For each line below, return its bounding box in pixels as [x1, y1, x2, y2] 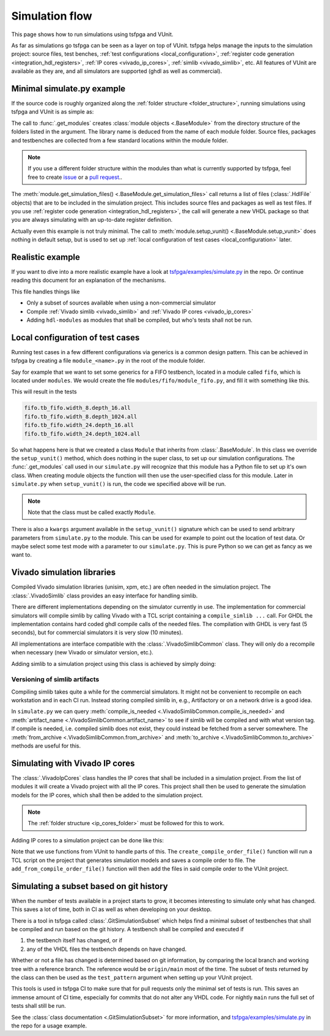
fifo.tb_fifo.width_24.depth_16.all [24, 422, 134, 429]
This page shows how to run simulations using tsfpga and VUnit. [11, 31, 174, 38]
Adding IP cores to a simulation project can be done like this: [11, 836, 164, 844]
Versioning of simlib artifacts [11, 675, 100, 684]
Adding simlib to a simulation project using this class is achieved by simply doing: [11, 660, 216, 667]
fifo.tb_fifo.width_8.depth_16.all [24, 404, 131, 412]
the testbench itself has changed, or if [26, 937, 122, 944]
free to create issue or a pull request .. [28, 173, 122, 181]
